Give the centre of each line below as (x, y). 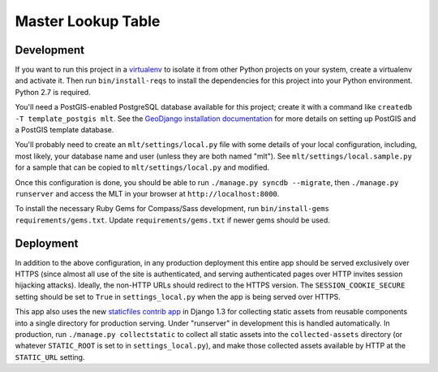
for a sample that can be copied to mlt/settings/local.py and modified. (142, 167)
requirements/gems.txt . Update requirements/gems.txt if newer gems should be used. (172, 220)
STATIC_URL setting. (50, 357)
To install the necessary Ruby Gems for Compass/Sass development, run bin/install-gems (172, 209)
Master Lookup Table (88, 21)
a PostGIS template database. (64, 130)
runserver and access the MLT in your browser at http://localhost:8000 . (147, 193)
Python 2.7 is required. (53, 92)
